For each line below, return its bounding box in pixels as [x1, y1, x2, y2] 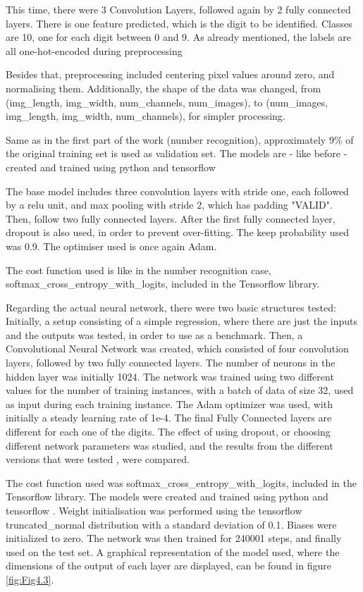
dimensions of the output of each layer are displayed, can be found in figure [6, 558, 331, 573]
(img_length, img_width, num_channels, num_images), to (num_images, [6, 94, 328, 109]
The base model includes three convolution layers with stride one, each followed [6, 183, 349, 198]
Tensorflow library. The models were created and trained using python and [6, 489, 328, 504]
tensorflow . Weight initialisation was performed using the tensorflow [6, 503, 302, 517]
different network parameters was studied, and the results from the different [6, 438, 333, 452]
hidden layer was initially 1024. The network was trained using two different [6, 369, 334, 383]
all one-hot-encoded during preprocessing [6, 43, 183, 58]
